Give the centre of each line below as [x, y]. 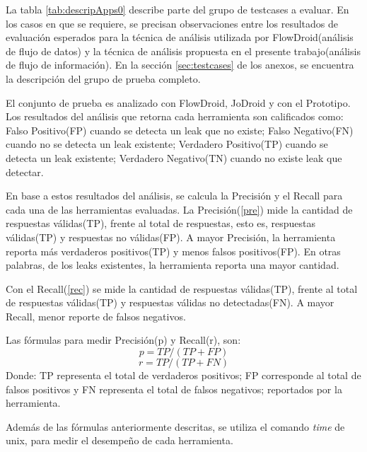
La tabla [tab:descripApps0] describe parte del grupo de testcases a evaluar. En [177, 9]
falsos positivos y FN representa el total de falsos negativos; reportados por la [174, 389]
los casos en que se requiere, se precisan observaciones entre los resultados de [172, 23]
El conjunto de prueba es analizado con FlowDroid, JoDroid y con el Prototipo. [178, 102]
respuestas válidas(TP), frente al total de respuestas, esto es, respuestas [161, 223]
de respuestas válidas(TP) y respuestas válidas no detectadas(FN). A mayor [170, 302]
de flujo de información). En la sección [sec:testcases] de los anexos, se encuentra [180, 65]
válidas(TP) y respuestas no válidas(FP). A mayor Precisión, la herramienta [171, 237]
